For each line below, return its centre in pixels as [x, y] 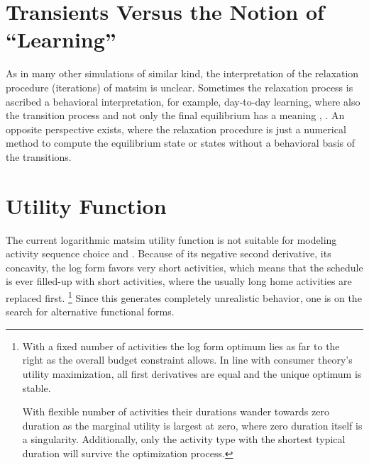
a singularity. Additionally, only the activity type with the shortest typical [184, 439]
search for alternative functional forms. [90, 312]
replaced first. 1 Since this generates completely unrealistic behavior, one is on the [184, 296]
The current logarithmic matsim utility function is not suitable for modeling [171, 239]
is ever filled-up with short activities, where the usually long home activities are [179, 281]
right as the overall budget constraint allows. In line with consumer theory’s [187, 360]
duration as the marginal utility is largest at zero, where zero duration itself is [192, 425]
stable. [37, 387]
